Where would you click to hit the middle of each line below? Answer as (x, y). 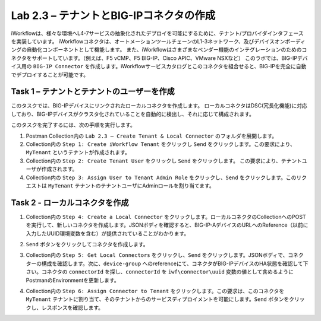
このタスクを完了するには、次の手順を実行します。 (73, 125)
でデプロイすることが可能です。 (50, 75)
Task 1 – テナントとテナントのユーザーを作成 (93, 92)
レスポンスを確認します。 (73, 307)
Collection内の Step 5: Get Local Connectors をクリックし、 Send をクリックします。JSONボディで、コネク (165, 255)
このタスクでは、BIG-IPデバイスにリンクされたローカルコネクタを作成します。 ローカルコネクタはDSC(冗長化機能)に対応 (159, 106)
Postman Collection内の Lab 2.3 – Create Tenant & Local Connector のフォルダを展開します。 (152, 136)
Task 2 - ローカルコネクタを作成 (70, 203)
